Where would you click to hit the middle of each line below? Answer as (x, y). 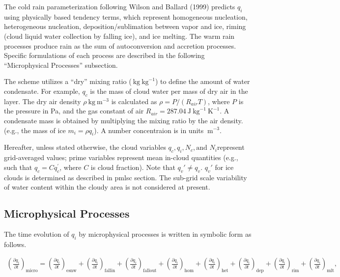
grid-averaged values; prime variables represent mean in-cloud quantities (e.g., (121, 157)
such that (18, 167)
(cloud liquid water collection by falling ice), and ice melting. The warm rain (119, 36)
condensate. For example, (42, 91)
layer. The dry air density (42, 101)
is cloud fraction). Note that (133, 167)
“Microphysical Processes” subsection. (61, 65)
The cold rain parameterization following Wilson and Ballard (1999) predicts (120, 6)
